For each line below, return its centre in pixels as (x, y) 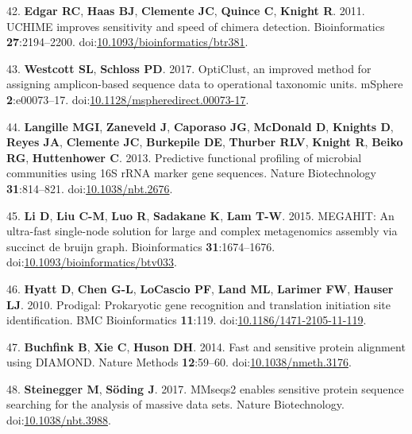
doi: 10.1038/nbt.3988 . (59, 420)
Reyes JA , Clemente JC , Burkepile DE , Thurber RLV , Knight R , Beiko (205, 142)
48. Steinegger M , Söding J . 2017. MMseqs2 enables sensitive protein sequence (205, 388)
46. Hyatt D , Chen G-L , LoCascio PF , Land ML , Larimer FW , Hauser (200, 288)
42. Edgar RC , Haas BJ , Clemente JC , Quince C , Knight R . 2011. (186, 10)
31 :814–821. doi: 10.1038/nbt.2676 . (90, 188)
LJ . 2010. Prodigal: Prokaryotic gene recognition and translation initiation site (198, 304)
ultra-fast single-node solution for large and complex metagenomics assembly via (202, 231)
